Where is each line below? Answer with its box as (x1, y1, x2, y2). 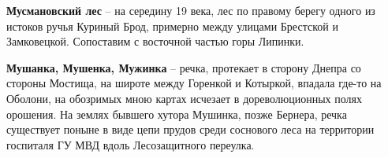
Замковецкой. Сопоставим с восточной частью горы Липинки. (6, 33, 304, 50)
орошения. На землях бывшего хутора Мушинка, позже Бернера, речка (6, 105, 347, 122)
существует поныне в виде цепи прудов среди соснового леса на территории (6, 121, 375, 138)
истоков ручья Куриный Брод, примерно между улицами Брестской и (6, 17, 338, 34)
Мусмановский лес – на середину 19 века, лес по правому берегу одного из (6, 2, 375, 18)
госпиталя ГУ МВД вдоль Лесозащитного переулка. (6, 136, 255, 152)
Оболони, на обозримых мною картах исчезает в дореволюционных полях (6, 90, 363, 106)
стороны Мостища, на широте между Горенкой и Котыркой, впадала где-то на (6, 75, 382, 91)
